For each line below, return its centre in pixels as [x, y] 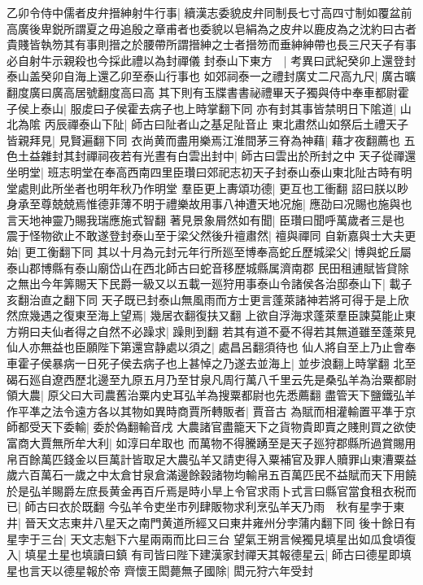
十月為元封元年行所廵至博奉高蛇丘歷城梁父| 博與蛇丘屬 [266, 251]
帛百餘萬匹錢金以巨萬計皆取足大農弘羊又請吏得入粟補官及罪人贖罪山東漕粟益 [211, 458]
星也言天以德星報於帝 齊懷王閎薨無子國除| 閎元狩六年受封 [160, 570]
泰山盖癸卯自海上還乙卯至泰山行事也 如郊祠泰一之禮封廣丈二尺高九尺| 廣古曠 [211, 76]
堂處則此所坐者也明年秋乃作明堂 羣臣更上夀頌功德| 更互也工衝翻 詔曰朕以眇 [207, 188]
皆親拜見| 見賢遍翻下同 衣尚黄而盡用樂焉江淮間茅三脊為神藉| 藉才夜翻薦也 [203, 140]
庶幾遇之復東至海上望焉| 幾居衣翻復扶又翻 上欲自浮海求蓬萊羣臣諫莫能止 [211, 315]
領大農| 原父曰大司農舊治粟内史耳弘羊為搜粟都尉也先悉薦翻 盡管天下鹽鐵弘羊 [211, 395]
